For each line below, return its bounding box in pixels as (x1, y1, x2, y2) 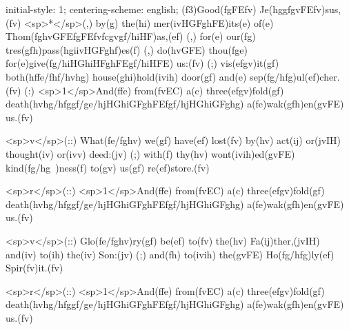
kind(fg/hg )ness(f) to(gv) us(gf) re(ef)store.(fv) (6, 160, 210, 174)
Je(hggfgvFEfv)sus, (259, 2, 341, 16)
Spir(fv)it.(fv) (6, 260, 63, 275)
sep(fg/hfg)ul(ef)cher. (250, 69, 340, 83)
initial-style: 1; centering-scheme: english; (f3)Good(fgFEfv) (6, 2, 257, 16)
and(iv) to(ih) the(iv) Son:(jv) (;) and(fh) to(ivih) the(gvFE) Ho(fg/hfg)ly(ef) (6, 247, 335, 261)
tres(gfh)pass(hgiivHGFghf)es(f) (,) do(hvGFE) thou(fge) (6, 42, 248, 56)
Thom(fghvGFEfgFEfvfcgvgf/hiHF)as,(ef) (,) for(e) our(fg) (6, 29, 256, 43)
